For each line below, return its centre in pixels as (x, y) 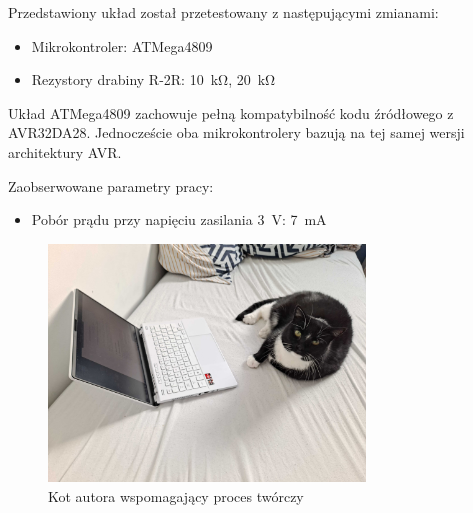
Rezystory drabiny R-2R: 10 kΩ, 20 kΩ (153, 79)
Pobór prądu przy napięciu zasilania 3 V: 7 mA (179, 219)
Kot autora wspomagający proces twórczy (176, 495)
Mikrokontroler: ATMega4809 (122, 45)
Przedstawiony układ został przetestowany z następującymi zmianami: (223, 12)
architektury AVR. (65, 151)
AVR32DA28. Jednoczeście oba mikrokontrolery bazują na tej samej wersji (236, 132)
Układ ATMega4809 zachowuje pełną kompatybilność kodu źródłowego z (231, 112)
